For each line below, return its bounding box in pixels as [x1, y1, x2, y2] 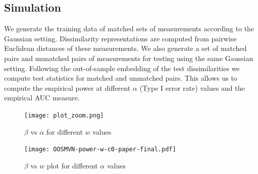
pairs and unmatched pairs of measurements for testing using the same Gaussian [4, 52, 253, 63]
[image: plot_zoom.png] [24, 111, 104, 119]
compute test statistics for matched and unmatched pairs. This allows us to [4, 73, 237, 83]
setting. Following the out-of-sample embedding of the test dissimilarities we [4, 63, 240, 73]
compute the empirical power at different [4, 82, 131, 93]
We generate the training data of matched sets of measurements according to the [4, 23, 254, 34]
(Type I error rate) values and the [139, 82, 245, 93]
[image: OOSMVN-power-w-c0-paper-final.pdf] [24, 146, 176, 153]
